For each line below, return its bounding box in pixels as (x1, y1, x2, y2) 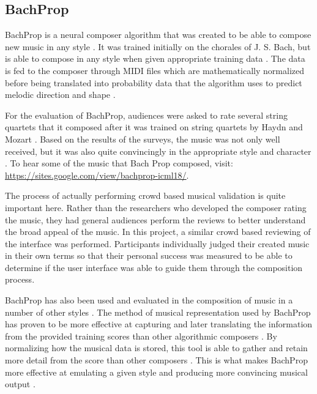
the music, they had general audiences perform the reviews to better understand (5, 213, 306, 226)
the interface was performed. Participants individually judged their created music (5, 237, 310, 250)
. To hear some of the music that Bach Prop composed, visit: (5, 157, 233, 169)
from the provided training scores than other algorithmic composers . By (5, 329, 277, 342)
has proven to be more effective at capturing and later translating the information (5, 318, 313, 330)
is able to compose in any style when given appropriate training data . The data (5, 52, 305, 65)
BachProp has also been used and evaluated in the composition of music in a (5, 294, 293, 307)
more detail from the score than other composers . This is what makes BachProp (5, 354, 308, 366)
